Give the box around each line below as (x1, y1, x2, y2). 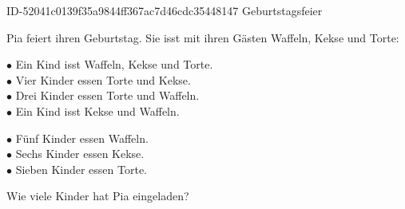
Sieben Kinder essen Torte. (15, 160, 148, 177)
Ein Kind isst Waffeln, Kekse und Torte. (15, 56, 213, 73)
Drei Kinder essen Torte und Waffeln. (15, 87, 200, 104)
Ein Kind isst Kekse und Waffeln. (15, 102, 180, 119)
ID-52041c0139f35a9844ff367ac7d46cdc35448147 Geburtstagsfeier (6, 2, 323, 18)
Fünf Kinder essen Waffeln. (15, 129, 149, 146)
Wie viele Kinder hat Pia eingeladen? (6, 187, 189, 204)
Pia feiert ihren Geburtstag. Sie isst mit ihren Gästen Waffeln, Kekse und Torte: (6, 29, 399, 45)
